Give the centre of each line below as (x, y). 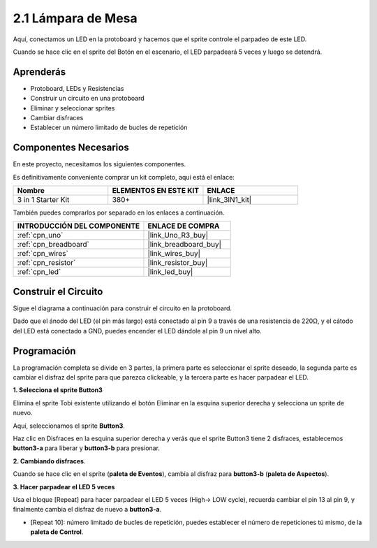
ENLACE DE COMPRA (184, 226)
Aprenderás (39, 72)
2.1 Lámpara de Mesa (75, 18)
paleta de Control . (57, 532)
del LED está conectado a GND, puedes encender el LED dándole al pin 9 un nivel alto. (137, 331)
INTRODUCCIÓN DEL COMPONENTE (79, 226)
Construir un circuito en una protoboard (87, 99)
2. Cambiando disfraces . (49, 461)
